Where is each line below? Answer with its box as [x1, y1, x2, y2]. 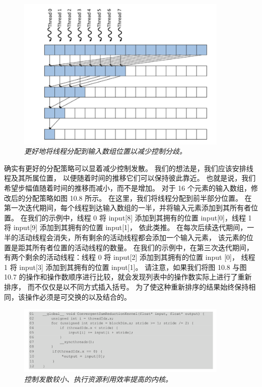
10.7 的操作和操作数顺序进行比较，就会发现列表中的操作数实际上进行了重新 [4, 271, 252, 282]
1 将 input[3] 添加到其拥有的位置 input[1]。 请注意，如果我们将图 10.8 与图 [4, 261, 247, 272]
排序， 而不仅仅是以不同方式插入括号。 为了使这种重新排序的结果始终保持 [4, 281, 249, 292]
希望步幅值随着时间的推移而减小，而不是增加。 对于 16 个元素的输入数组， [4, 183, 251, 193]
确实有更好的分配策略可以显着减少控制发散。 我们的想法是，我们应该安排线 [4, 162, 253, 173]
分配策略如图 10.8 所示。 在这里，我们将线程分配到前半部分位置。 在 [25, 192, 252, 203]
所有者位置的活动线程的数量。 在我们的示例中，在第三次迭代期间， [32, 242, 253, 252]
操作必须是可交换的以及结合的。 [25, 291, 131, 302]
